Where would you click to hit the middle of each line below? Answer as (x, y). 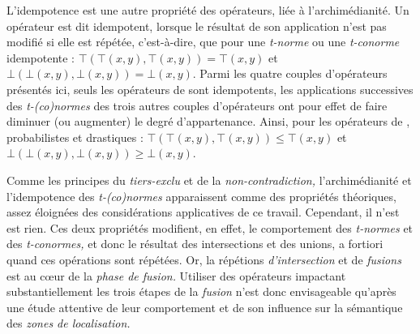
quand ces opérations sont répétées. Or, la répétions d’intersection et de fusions (204, 259)
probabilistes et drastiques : (75, 137)
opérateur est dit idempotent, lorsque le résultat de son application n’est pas (197, 26)
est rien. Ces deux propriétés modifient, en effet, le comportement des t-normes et (210, 227)
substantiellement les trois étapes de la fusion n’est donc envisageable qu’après (201, 291)
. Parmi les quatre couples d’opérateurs (290, 73)
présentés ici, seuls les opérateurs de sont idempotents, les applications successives (210, 89)
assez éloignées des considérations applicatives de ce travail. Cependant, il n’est (203, 212)
